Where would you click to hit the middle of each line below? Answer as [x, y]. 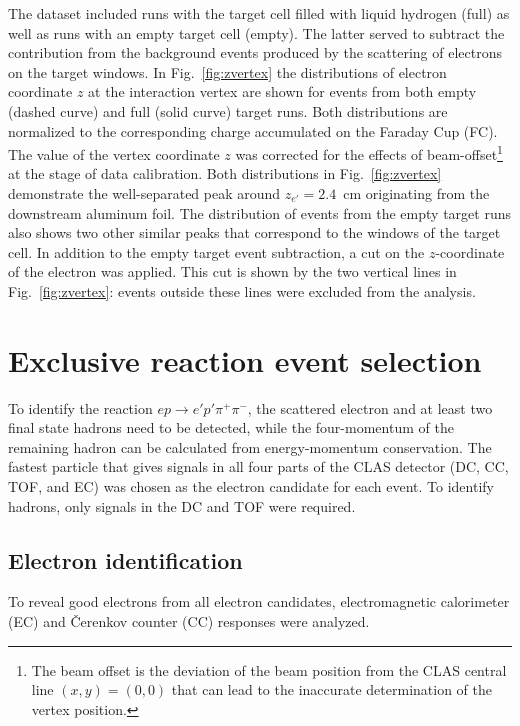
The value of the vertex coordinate [114, 153]
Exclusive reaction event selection [245, 359]
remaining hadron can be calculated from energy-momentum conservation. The [250, 446]
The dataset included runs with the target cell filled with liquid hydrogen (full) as [259, 13]
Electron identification [125, 559]
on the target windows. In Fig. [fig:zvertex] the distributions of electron [227, 71]
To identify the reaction [80, 407]
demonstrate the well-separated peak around [144, 193]
